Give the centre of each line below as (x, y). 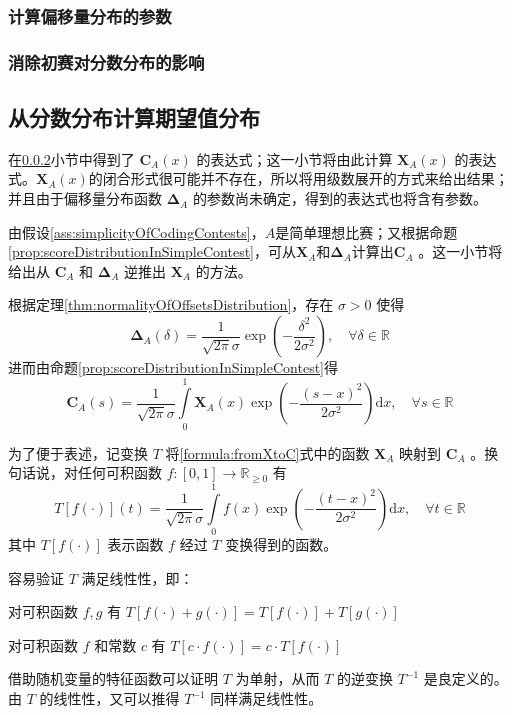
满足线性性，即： (137, 577)
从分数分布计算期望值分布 (134, 117)
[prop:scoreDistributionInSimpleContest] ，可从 (152, 251)
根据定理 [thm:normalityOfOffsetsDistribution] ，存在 (171, 304)
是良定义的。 (465, 678)
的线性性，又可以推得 (109, 698)
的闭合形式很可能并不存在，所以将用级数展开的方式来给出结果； (298, 178)
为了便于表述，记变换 (78, 452)
